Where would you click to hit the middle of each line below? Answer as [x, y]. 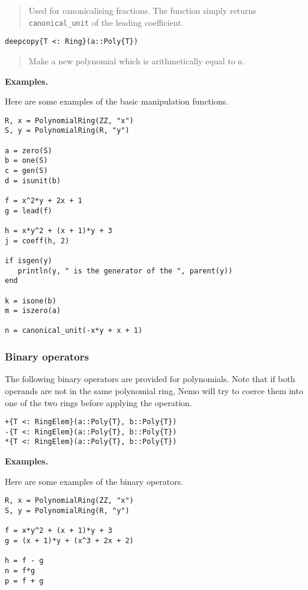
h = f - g [24, 561]
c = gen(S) [26, 170]
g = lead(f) [29, 211]
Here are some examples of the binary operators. [94, 481]
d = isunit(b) [33, 181]
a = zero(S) [29, 151]
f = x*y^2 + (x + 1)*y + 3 [59, 531]
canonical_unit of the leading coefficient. [106, 22]
